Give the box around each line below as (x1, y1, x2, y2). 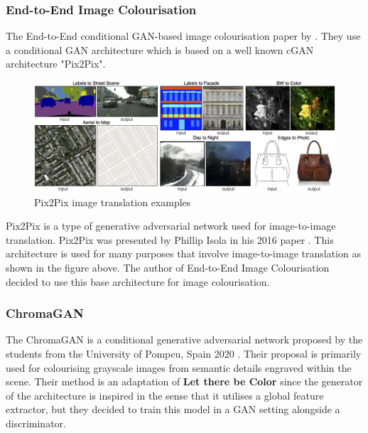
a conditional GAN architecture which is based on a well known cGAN (6, 42, 314, 57)
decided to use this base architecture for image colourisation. (6, 274, 270, 289)
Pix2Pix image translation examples (34, 194, 191, 209)
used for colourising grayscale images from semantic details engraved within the (6, 360, 352, 375)
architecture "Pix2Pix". (6, 56, 106, 71)
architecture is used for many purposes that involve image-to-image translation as (6, 246, 361, 261)
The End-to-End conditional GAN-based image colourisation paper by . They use (6, 28, 361, 43)
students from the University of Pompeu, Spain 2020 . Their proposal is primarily (6, 346, 362, 361)
